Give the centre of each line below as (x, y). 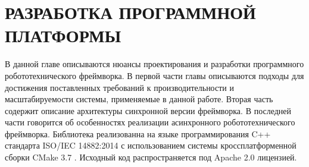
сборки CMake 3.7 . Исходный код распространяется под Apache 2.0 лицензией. (151, 157)
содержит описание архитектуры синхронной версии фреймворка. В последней (148, 110)
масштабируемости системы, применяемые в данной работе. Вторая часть (139, 99)
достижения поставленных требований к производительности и (119, 87)
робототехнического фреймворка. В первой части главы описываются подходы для (154, 75)
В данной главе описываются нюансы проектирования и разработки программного (154, 64)
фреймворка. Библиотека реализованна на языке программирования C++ (138, 133)
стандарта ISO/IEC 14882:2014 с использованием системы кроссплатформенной (151, 145)
